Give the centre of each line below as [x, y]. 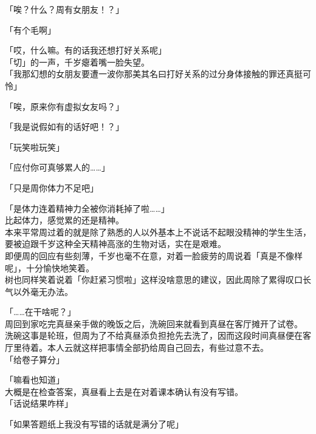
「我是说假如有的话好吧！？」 [64, 127]
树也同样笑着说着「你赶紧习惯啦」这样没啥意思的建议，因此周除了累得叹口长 [158, 280]
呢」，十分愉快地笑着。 [50, 267]
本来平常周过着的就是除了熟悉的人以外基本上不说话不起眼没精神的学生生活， [158, 232]
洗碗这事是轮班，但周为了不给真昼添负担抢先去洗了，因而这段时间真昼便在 [154, 335]
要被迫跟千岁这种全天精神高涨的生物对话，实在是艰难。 [115, 244]
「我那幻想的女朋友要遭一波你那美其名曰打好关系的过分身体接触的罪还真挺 [154, 74]
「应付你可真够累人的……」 [57, 167]
